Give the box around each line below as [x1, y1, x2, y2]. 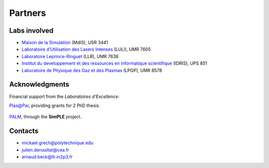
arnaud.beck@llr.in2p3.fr [21, 154, 73, 160]
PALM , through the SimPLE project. [9, 114, 82, 120]
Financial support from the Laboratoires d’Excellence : [9, 93, 120, 99]
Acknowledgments [9, 80, 70, 89]
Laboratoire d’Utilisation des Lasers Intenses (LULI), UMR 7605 [21, 46, 151, 52]
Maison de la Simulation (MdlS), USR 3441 [21, 40, 108, 46]
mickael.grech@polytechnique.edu [21, 140, 94, 146]
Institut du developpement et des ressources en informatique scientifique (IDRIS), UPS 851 [21, 60, 208, 67]
